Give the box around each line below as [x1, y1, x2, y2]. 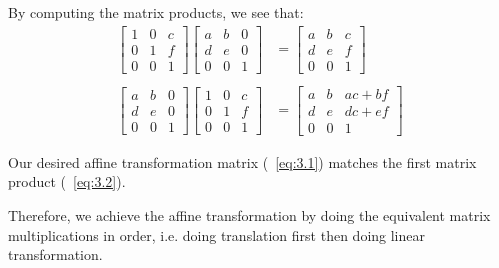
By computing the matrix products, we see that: [8, 2, 304, 22]
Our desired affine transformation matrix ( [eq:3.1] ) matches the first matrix [8, 151, 477, 172]
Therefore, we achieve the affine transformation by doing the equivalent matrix [8, 205, 491, 226]
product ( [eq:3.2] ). [8, 171, 126, 192]
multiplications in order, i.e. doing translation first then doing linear [8, 224, 426, 245]
